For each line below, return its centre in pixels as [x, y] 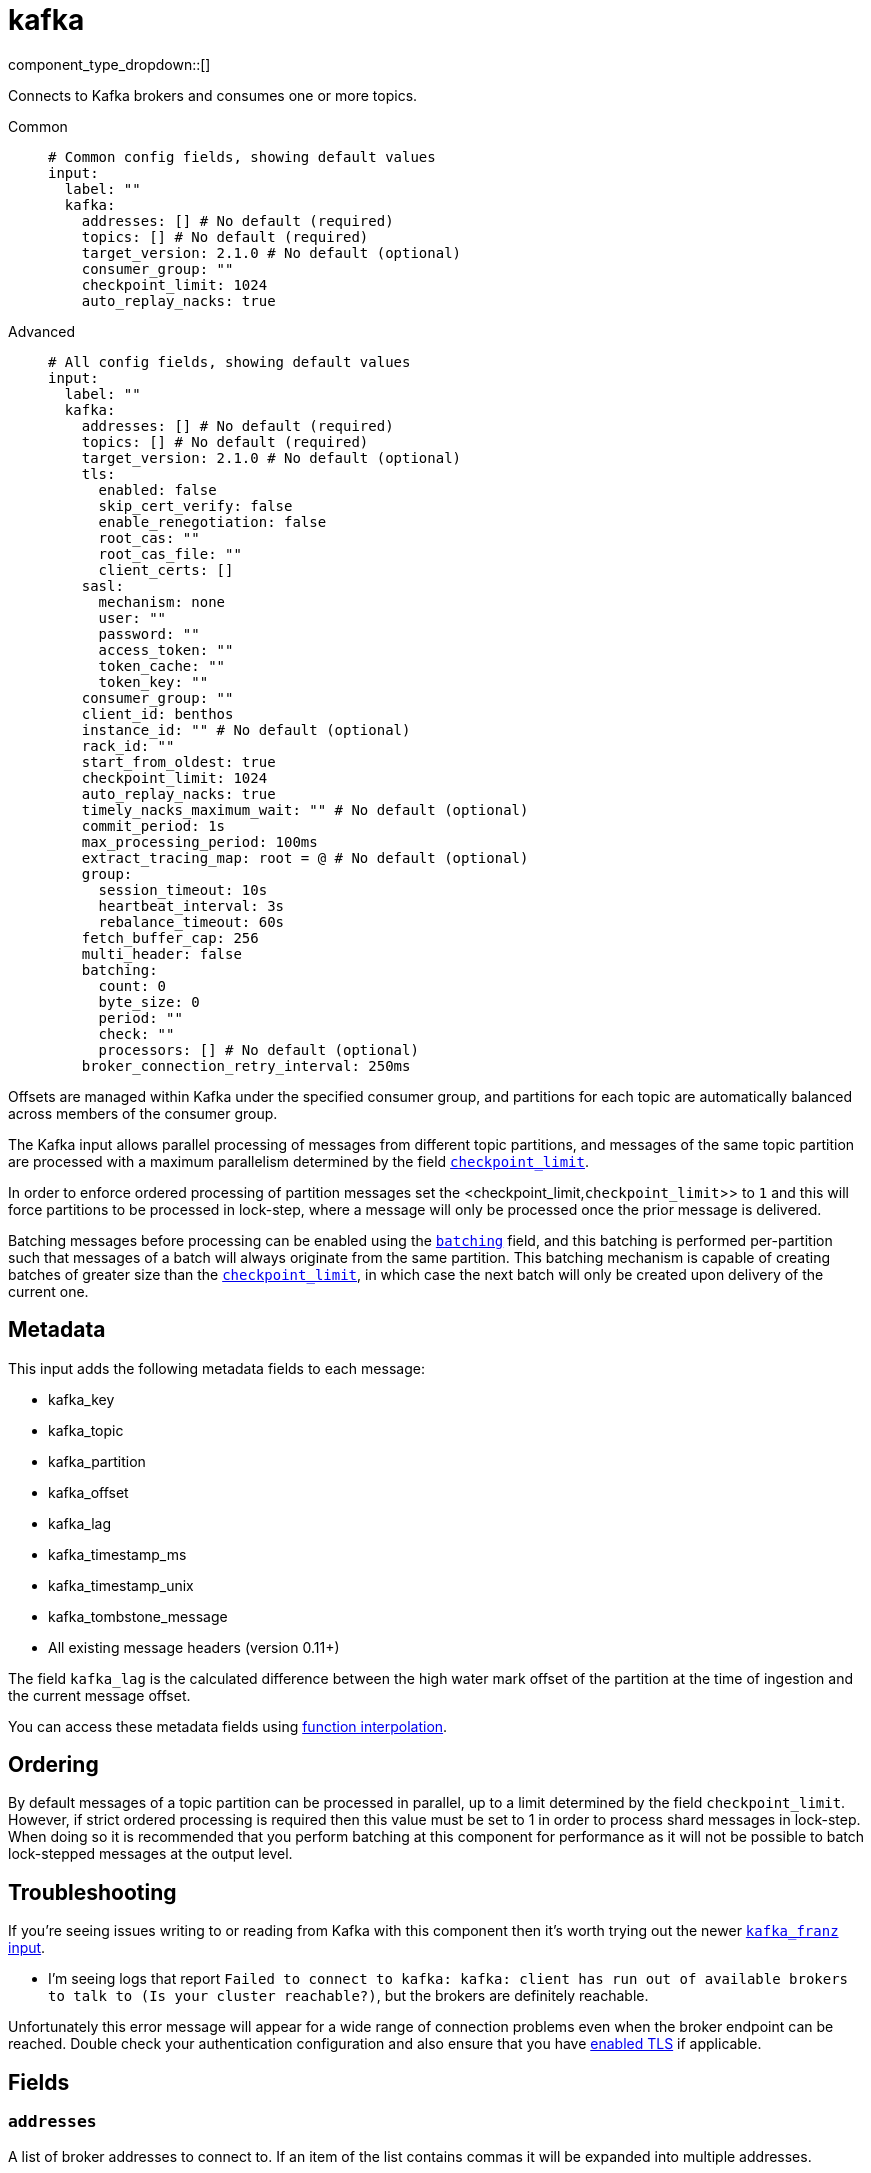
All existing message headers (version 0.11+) [194, 1647]
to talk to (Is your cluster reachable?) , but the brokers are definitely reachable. [348, 1996]
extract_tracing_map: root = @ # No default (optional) [305, 857]
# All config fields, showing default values [229, 361]
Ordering [53, 1765]
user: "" [132, 617]
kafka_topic [86, 1430]
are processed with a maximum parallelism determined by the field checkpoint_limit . [299, 1161]
